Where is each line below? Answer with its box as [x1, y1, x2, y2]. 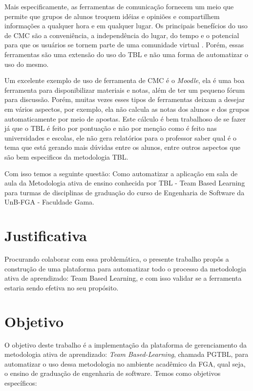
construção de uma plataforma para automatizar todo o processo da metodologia [4, 263, 247, 273]
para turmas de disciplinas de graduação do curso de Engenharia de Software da [4, 187, 245, 197]
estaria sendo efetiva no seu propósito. [4, 282, 119, 292]
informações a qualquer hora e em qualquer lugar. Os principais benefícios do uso [4, 21, 248, 31]
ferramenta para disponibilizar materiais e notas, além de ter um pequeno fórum [4, 84, 245, 95]
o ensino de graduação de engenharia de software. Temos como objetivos [4, 368, 221, 378]
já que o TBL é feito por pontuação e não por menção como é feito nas [4, 123, 217, 133]
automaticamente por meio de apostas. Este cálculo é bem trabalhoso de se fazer [4, 113, 246, 123]
